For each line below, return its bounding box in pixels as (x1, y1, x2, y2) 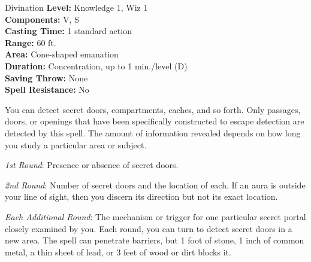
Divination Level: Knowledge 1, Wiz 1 (5, 1, 148, 13)
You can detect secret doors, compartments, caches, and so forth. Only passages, (5, 103, 301, 115)
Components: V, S (5, 13, 79, 25)
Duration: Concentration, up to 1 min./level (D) (5, 59, 188, 72)
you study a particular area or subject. (5, 138, 147, 151)
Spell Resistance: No (5, 83, 89, 96)
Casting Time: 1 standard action (5, 25, 132, 37)
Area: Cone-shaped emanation (5, 48, 119, 60)
